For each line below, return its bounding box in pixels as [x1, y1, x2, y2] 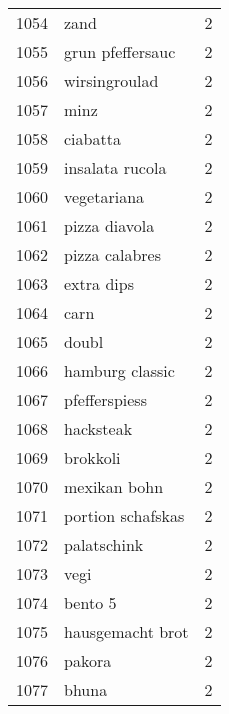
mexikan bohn [64, 475, 164, 498]
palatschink [64, 533, 144, 556]
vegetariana [64, 185, 145, 208]
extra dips [64, 272, 134, 295]
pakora [64, 649, 112, 672]
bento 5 [64, 591, 117, 614]
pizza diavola [64, 214, 155, 237]
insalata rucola [64, 156, 167, 179]
